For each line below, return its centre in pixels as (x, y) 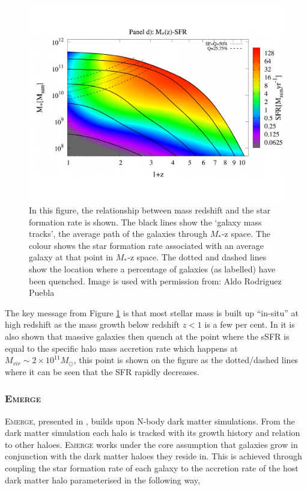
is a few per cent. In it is (250, 324)
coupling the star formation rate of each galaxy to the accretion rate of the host (152, 468)
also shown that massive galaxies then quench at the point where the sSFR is (147, 336)
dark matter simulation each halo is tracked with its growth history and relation (153, 433)
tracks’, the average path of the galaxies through (118, 234)
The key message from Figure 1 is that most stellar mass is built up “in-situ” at (152, 312)
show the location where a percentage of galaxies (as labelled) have (152, 269)
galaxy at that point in (71, 257)
